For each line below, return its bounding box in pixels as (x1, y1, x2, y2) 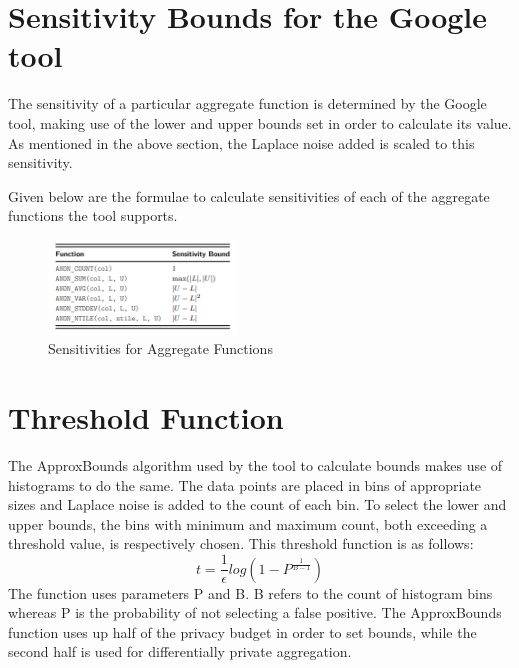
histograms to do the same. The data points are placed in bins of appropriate (8, 474, 482, 495)
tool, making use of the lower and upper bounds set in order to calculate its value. (8, 112, 512, 133)
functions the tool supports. (8, 205, 178, 226)
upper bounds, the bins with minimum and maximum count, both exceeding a (8, 513, 488, 534)
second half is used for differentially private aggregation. (8, 641, 352, 662)
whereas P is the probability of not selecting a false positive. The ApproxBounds (8, 602, 502, 623)
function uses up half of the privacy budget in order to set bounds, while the (8, 621, 477, 642)
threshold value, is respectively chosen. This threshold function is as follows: (8, 533, 474, 554)
